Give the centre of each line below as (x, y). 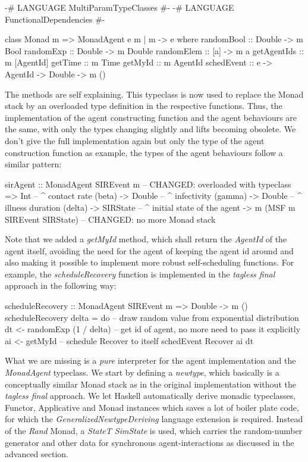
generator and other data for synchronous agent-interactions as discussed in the (150, 442)
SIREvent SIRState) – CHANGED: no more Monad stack (110, 219)
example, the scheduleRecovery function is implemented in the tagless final (140, 274)
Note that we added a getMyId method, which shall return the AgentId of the (146, 239)
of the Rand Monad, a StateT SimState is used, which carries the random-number (154, 430)
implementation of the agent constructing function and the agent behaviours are (151, 117)
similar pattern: (33, 164)
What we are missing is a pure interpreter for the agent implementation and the (150, 360)
